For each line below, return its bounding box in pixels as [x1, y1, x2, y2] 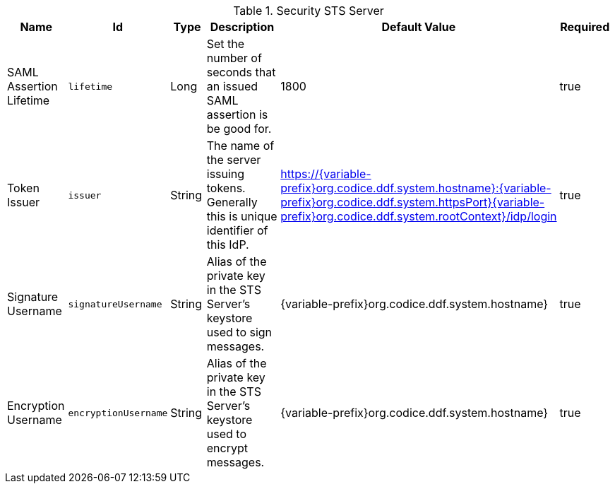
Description [210, 20, 275, 34]
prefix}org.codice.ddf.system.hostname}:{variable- [280, 181, 551, 195]
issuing [206, 167, 245, 181]
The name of [206, 139, 275, 153]
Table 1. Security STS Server [233, 4, 384, 18]
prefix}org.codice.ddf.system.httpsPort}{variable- [280, 195, 545, 209]
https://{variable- [280, 167, 371, 181]
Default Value [381, 20, 456, 34]
